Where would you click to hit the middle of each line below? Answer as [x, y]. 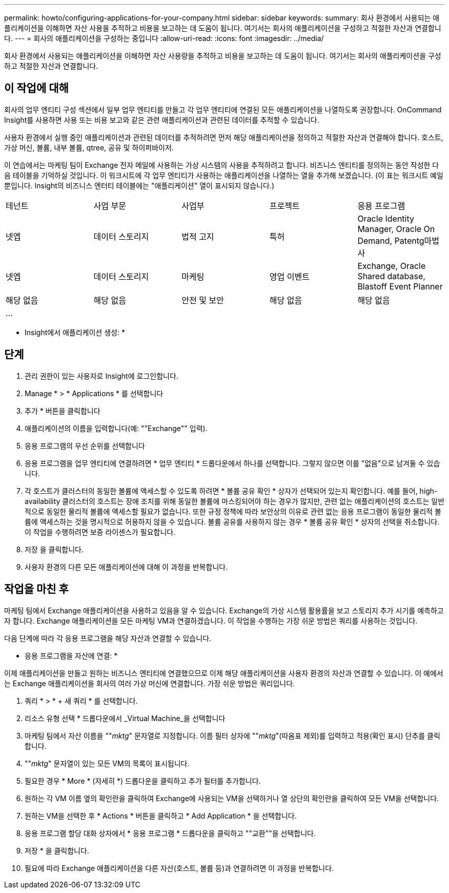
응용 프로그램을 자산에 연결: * [71, 655]
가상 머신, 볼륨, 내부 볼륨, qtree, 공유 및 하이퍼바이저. [89, 147]
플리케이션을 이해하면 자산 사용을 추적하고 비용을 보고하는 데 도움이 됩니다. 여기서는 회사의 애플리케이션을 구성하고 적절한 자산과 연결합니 [223, 28]
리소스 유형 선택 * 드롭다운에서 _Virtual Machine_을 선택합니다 [125, 718]
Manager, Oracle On [396, 229]
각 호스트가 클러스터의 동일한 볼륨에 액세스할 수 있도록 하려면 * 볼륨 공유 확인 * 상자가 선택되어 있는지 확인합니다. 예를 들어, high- [231, 491]
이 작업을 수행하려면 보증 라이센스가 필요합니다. [100, 532]
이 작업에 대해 [36, 88]
